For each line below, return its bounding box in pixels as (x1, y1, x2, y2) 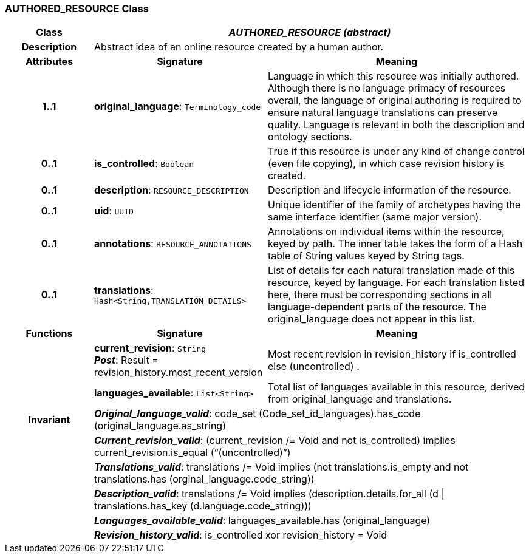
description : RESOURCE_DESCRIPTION (94, 184, 249, 197)
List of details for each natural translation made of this (267, 264, 515, 277)
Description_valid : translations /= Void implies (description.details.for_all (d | (94, 488, 445, 500)
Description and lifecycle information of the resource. (267, 184, 511, 197)
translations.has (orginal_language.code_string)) (94, 473, 315, 486)
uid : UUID (94, 205, 134, 217)
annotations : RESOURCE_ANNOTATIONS (94, 237, 251, 250)
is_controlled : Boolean (94, 157, 194, 170)
